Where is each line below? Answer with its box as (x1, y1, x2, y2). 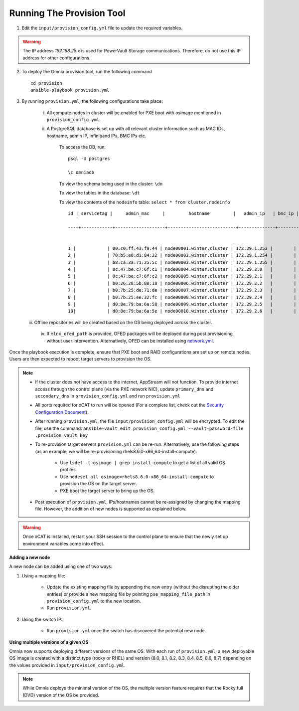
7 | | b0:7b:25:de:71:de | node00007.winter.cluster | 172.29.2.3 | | (68, 287, 297, 293)
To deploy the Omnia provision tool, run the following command (21, 69, 152, 75)
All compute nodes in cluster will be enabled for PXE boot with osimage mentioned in (46, 110, 221, 116)
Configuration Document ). (35, 409, 89, 415)
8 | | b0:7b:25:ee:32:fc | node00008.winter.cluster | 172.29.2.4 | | (68, 294, 297, 300)
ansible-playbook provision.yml (30, 87, 110, 93)
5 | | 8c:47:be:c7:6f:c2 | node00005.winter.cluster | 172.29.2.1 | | (68, 273, 297, 279)
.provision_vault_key (35, 432, 88, 438)
